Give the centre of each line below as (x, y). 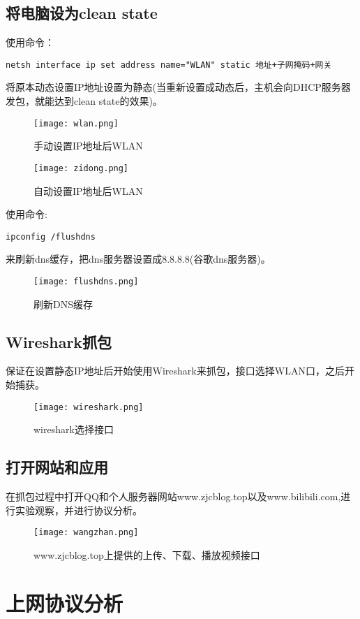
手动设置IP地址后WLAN (88, 146)
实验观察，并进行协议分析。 (78, 510)
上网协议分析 (65, 603)
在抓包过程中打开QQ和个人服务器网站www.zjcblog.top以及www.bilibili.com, (173, 496)
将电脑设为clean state (82, 13)
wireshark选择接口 (74, 429)
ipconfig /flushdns (51, 236)
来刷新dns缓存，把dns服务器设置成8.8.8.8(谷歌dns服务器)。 (138, 259)
